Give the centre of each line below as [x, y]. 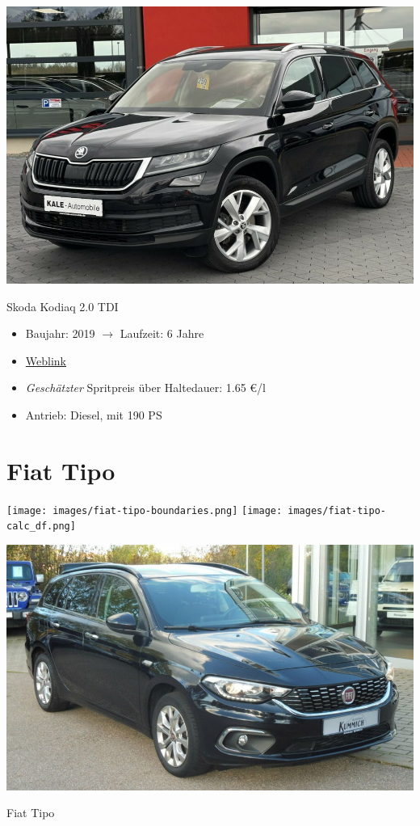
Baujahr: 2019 [60, 333]
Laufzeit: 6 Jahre [162, 333]
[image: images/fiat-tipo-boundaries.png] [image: [145, 510]
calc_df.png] [41, 527]
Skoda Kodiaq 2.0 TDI [63, 306]
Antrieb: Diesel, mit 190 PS [94, 414]
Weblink [46, 360]
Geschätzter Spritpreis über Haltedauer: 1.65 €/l [145, 388]
